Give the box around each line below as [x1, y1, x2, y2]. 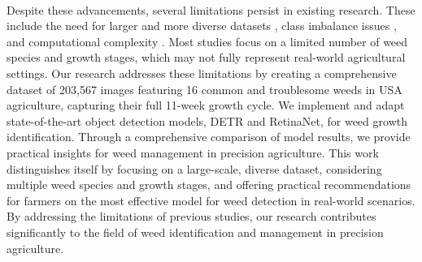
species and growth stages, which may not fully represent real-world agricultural [7, 49, 406, 66]
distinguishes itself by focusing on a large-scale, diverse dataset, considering [7, 160, 382, 177]
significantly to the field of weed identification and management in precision [7, 223, 384, 240]
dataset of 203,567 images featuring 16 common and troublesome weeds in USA [7, 80, 402, 97]
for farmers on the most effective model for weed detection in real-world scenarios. [7, 191, 415, 208]
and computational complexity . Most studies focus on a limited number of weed [7, 32, 408, 49]
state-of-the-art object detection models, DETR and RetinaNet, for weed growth [7, 112, 407, 129]
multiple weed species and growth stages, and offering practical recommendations [7, 176, 411, 193]
